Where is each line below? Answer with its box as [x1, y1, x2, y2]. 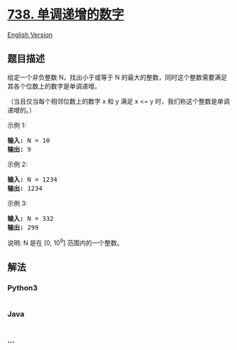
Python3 [7, 283, 38, 292]
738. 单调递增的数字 [7, 6, 124, 23]
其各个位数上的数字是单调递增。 [7, 82, 101, 90]
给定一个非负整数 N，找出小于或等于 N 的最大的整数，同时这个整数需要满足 [7, 72, 227, 82]
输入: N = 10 [7, 136, 50, 144]
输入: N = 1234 [7, 175, 58, 183]
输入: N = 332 [7, 214, 54, 222]
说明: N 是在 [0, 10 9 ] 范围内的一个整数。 [7, 237, 123, 247]
